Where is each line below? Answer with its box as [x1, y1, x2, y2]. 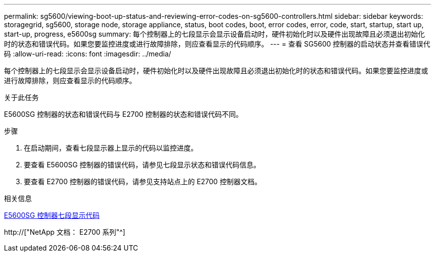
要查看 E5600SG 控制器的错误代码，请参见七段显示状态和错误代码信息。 [24, 160, 261, 169]
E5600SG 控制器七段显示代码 [4, 211, 100, 219]
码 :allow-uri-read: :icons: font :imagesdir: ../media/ [4, 50, 171, 58]
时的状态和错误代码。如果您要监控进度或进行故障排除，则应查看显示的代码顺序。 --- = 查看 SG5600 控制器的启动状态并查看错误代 [4, 40, 431, 48]
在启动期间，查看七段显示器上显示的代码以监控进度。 [24, 144, 198, 152]
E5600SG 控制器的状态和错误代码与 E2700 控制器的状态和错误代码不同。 [4, 110, 243, 118]
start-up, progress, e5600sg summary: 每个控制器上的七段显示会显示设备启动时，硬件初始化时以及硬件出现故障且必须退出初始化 [4, 30, 425, 38]
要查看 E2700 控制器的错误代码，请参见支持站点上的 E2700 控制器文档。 [24, 177, 262, 186]
